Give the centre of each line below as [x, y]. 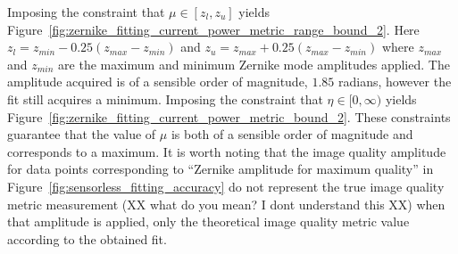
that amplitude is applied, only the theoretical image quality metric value [208, 221]
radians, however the [395, 82]
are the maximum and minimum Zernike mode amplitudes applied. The [254, 64]
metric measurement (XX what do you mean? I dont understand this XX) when [226, 204]
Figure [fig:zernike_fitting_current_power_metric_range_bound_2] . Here [213, 29]
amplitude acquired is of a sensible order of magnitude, [158, 82]
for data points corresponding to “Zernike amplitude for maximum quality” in [221, 169]
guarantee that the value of [82, 134]
